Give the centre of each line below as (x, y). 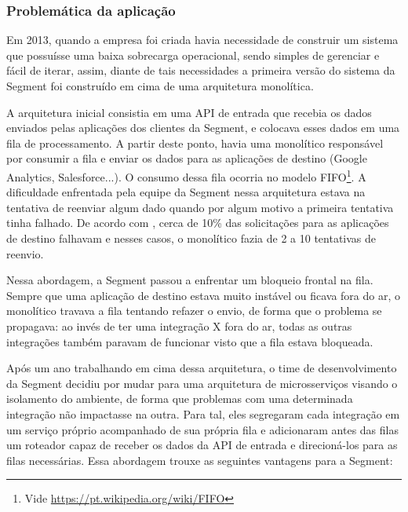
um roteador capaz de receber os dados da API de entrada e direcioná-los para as (202, 445)
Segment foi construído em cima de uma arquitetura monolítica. (160, 86)
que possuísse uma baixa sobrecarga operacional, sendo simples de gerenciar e (193, 55)
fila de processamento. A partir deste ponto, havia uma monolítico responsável (195, 143)
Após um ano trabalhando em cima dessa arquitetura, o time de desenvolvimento (202, 368)
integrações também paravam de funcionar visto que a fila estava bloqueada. (190, 341)
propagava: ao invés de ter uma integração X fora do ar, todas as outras (179, 325)
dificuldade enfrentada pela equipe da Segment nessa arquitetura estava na (186, 192)
